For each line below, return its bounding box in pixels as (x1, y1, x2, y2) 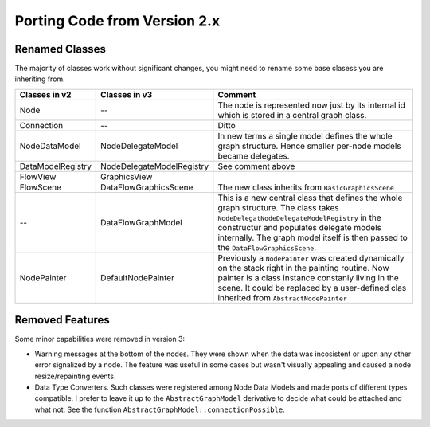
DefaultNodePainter (100, 272, 175, 283)
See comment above (217, 160, 295, 171)
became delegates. (217, 150, 290, 161)
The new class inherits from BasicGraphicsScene (217, 182, 394, 193)
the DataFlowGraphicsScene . (217, 241, 317, 253)
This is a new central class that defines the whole (217, 192, 403, 203)
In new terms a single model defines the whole (217, 130, 393, 141)
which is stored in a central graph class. (217, 109, 367, 120)
